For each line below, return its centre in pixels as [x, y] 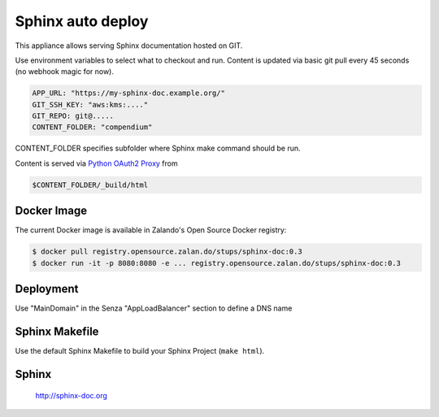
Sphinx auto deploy [82, 21]
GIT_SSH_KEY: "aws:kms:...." [90, 104]
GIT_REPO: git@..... [73, 116]
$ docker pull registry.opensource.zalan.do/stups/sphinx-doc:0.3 [167, 252]
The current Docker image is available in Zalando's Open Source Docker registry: [151, 230]
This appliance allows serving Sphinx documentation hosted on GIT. [129, 46]
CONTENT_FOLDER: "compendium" [92, 127]
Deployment [47, 289]
